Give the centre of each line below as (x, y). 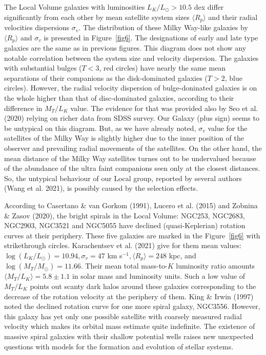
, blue (233, 77)
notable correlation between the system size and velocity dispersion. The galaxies (131, 58)
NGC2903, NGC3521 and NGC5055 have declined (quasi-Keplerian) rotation (125, 225)
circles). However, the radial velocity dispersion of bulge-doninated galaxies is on (131, 88)
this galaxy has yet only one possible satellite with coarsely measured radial (123, 316)
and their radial (233, 17)
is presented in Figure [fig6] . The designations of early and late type (151, 37)
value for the (228, 128)
